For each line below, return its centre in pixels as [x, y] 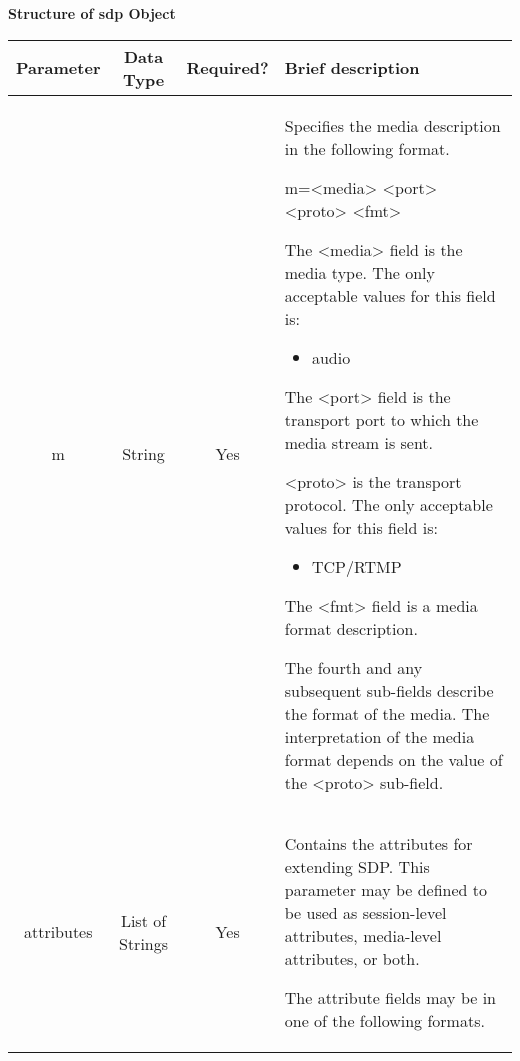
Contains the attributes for [378, 843]
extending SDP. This [357, 866]
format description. [351, 628]
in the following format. [367, 148]
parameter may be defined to [386, 889]
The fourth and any [353, 667]
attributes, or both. [352, 958]
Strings [143, 943]
